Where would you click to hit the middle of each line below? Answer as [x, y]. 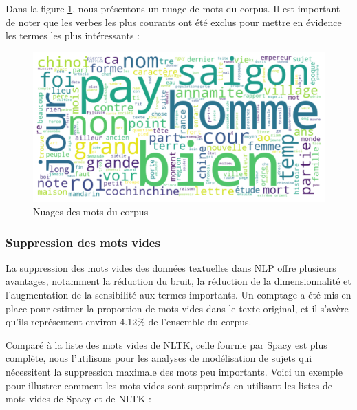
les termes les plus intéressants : [73, 35]
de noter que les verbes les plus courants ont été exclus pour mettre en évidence [174, 22]
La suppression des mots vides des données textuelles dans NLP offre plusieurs [171, 267]
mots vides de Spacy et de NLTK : [78, 399]
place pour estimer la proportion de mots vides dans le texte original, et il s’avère [177, 308]
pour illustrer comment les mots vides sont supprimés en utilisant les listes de [169, 385]
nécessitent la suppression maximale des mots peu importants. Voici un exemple [174, 372]
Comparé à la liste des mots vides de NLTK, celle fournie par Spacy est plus [166, 344]
